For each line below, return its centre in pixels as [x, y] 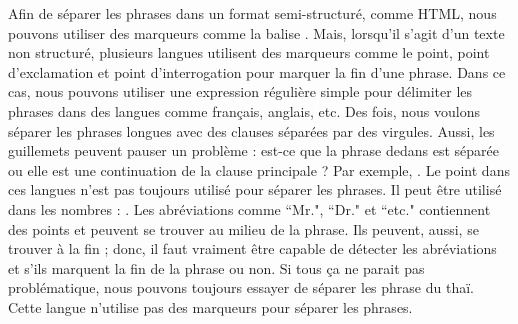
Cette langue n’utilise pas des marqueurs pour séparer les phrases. [210, 306]
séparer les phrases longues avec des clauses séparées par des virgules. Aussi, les [251, 130]
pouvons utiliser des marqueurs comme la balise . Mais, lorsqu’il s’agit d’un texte [256, 32]
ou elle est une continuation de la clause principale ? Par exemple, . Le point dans [259, 169]
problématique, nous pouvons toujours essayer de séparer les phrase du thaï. [241, 287]
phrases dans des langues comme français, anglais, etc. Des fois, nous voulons [244, 110]
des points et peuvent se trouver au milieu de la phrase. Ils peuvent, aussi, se [243, 228]
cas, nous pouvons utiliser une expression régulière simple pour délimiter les [240, 91]
